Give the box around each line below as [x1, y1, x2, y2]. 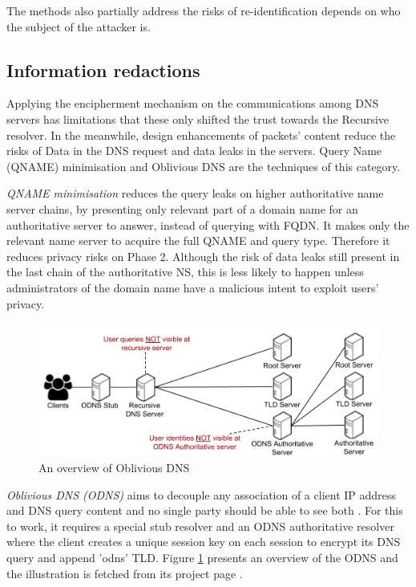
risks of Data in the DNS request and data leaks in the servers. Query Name [6, 142, 382, 159]
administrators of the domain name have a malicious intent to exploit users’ [6, 279, 379, 296]
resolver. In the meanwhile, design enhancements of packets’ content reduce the [6, 126, 396, 143]
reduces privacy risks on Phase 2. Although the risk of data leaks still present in [6, 247, 400, 264]
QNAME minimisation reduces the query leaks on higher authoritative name [6, 185, 384, 202]
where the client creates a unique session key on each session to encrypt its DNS [6, 533, 401, 550]
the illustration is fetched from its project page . [6, 565, 243, 581]
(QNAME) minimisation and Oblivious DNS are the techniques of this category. [6, 157, 401, 174]
